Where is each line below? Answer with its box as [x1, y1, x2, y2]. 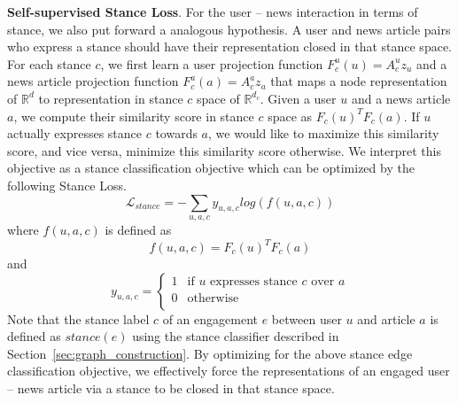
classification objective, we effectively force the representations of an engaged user [7, 361, 450, 380]
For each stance [7, 54, 91, 73]
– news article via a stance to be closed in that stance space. [7, 378, 335, 397]
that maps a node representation [270, 72, 447, 90]
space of [197, 89, 240, 107]
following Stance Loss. [7, 175, 127, 194]
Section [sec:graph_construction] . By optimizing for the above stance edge [7, 344, 413, 362]
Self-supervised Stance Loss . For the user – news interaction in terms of [7, 3, 418, 20]
